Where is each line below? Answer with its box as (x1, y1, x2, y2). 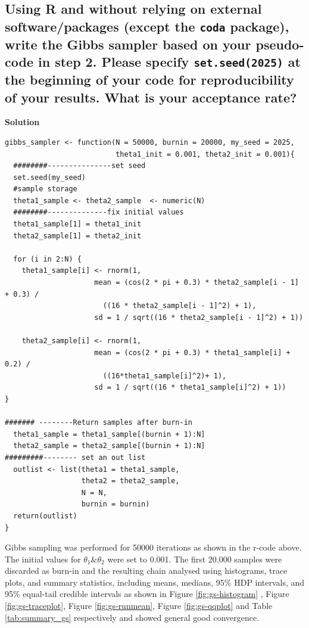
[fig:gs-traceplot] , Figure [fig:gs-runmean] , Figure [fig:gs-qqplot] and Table (5, 599, 273, 612)
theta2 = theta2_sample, (81, 477, 180, 486)
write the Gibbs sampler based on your (5, 35, 251, 53)
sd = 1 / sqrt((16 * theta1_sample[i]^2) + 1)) (94, 383, 286, 392)
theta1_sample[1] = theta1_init (13, 220, 142, 229)
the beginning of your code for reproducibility (5, 70, 294, 89)
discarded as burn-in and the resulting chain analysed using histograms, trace (5, 564, 288, 577)
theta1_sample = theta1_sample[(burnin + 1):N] (13, 430, 205, 439)
